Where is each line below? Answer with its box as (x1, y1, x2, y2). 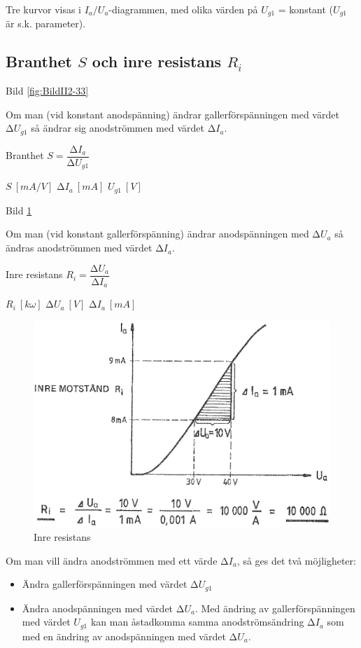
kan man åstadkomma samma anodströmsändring (90, 614, 304, 629)
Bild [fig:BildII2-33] (6, 83, 89, 98)
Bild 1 (6, 202, 32, 217)
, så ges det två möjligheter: (236, 553, 356, 567)
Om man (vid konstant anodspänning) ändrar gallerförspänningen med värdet (6, 106, 339, 121)
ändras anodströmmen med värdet (6, 240, 153, 255)
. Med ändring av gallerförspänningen (194, 600, 355, 615)
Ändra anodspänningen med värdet (22, 600, 174, 615)
